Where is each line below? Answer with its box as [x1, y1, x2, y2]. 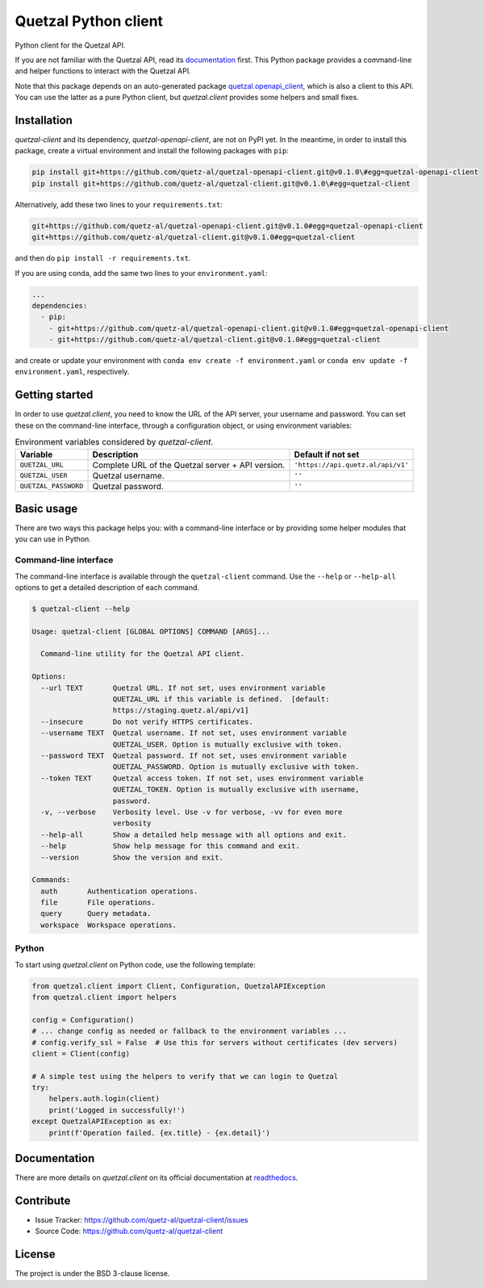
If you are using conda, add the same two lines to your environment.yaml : [15, 268, 268, 278]
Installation [15, 113, 73, 127]
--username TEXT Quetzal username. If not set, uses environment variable [40, 729, 347, 738]
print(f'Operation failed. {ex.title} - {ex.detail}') [48, 1128, 270, 1137]
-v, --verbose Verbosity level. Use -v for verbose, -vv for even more [40, 807, 343, 817]
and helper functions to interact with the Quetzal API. [15, 66, 191, 76]
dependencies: [31, 301, 88, 310]
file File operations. [40, 898, 156, 907]
